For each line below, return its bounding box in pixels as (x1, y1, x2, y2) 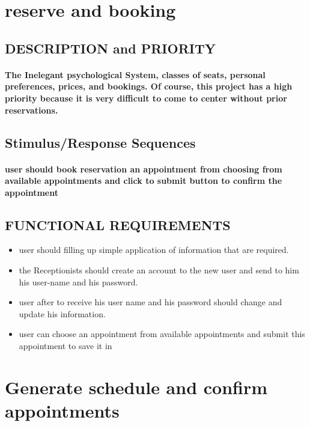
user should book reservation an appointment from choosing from (5, 162, 282, 175)
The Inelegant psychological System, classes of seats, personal (5, 68, 266, 81)
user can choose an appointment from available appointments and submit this (19, 327, 305, 340)
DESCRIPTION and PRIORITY (5, 38, 216, 57)
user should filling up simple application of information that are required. (19, 243, 289, 256)
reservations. (5, 103, 58, 116)
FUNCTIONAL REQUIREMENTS (5, 215, 231, 234)
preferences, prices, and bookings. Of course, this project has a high (5, 80, 293, 93)
